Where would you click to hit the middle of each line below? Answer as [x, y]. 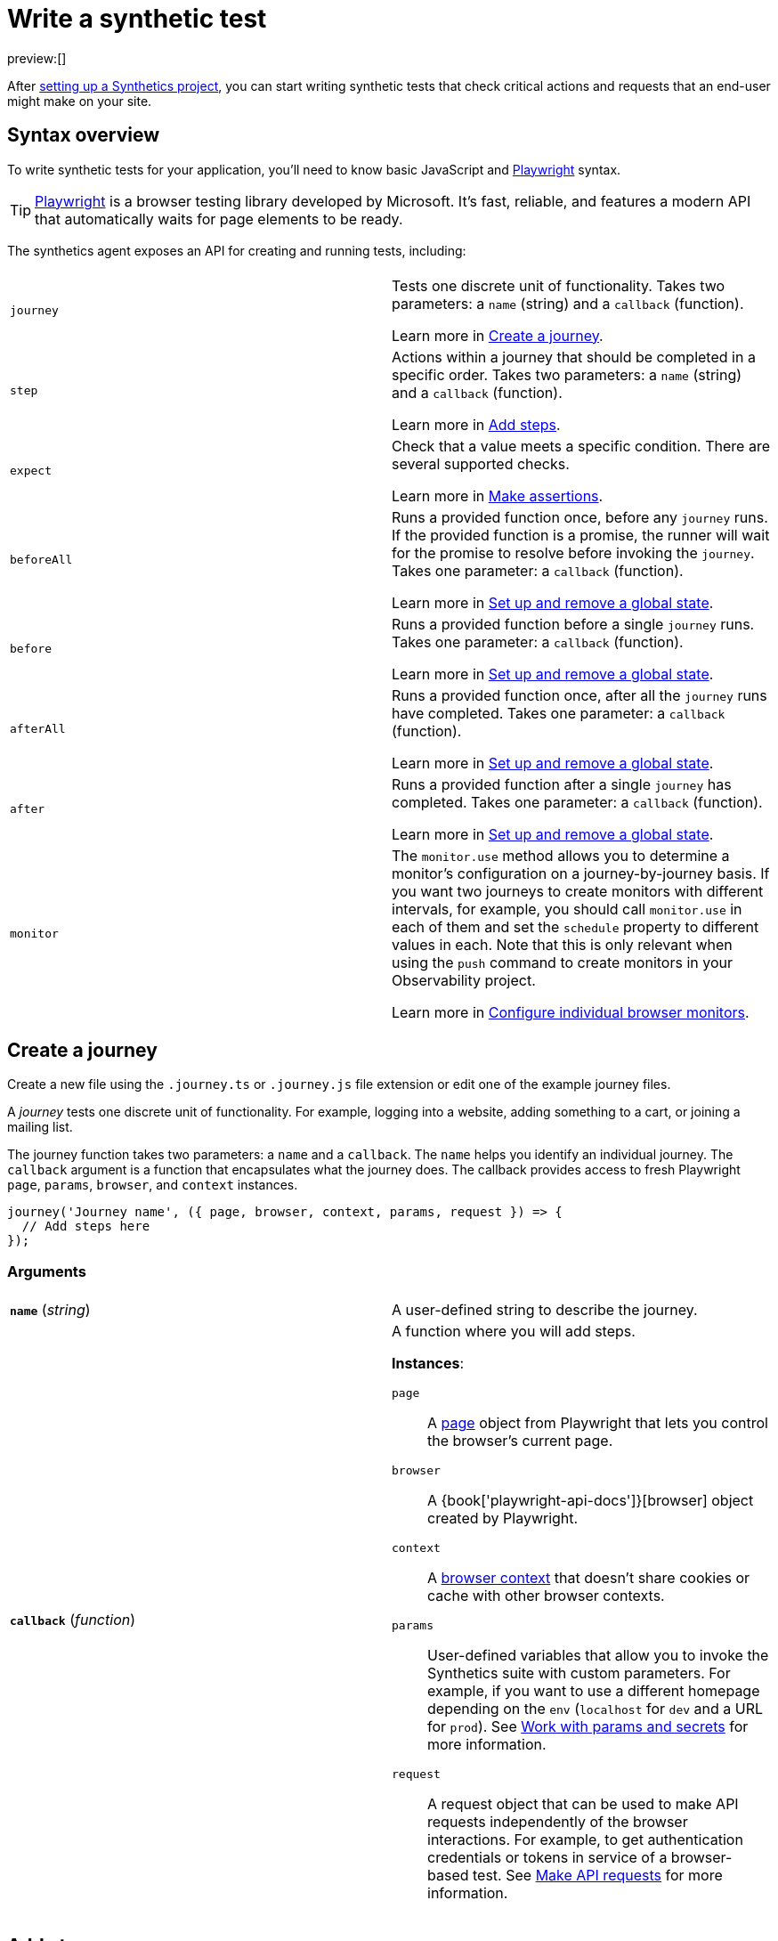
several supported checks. [481, 463]
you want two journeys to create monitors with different [578, 891]
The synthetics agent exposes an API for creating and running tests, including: [237, 250]
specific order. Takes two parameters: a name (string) [567, 374]
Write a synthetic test [137, 19]
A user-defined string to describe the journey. [545, 1310]
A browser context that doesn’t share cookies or [589, 1578]
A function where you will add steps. [514, 1332]
